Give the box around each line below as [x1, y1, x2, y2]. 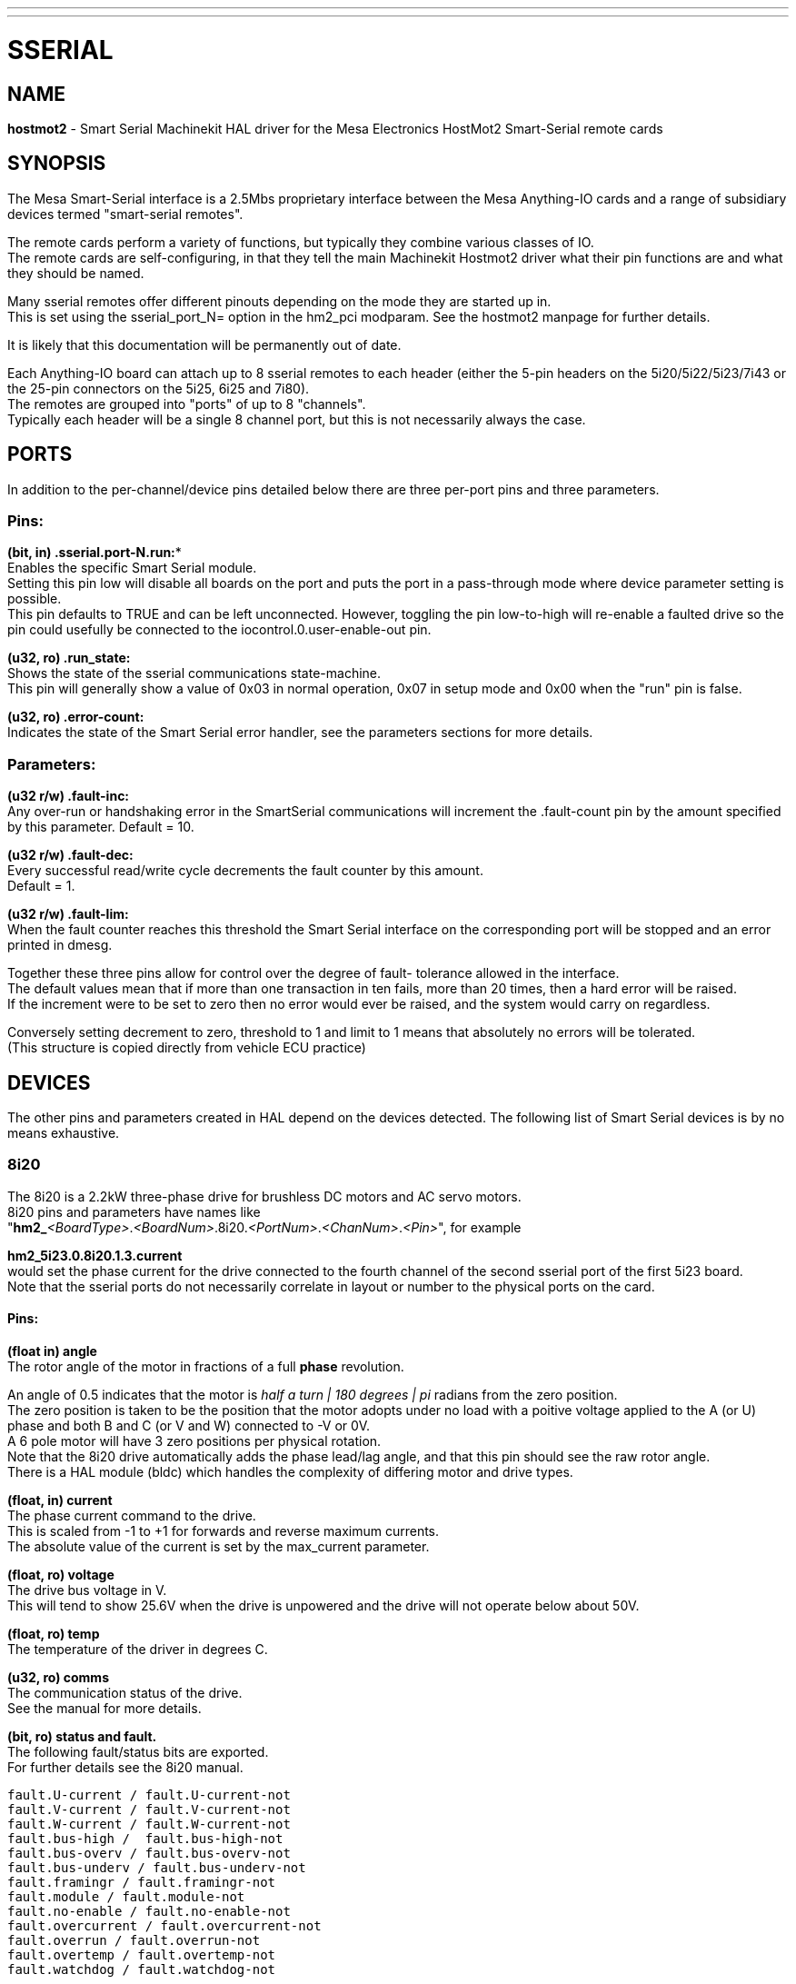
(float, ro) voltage [7, 1566, 114, 1582]
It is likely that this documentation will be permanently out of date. [7, 336, 402, 353]
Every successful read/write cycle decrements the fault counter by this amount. [7, 862, 483, 879]
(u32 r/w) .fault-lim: [7, 906, 129, 922]
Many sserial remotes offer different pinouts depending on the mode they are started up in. [7, 293, 552, 309]
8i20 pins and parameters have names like [7, 1203, 261, 1220]
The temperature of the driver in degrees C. [7, 1640, 268, 1657]
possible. [7, 591, 62, 607]
